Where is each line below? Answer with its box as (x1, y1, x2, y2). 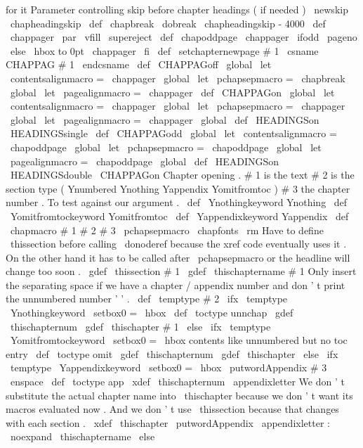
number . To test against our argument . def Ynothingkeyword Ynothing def (6, 195, 348, 210)
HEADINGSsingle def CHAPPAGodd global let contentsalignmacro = (10, 126, 337, 141)
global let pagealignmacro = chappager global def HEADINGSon (10, 112, 319, 127)
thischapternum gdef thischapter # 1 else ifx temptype (10, 319, 271, 333)
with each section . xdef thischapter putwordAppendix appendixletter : (6, 415, 330, 430)
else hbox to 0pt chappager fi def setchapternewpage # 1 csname (10, 43, 319, 58)
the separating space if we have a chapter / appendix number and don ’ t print (6, 277, 345, 292)
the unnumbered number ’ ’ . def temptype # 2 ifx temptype (6, 291, 288, 306)
